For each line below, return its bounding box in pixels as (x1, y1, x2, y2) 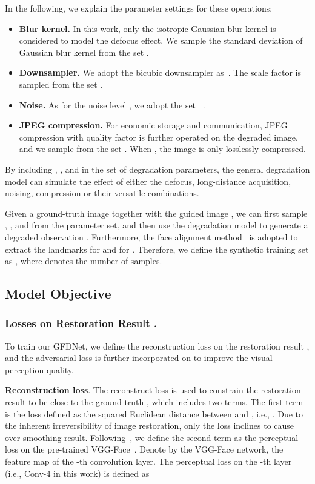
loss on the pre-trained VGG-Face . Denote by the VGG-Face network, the (5, 443, 283, 456)
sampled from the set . (19, 78, 103, 90)
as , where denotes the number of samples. (5, 254, 162, 267)
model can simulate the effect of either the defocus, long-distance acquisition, (5, 174, 291, 187)
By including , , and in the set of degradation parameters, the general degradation (5, 162, 310, 175)
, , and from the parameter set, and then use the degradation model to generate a (5, 219, 308, 231)
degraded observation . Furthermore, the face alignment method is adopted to (5, 230, 298, 243)
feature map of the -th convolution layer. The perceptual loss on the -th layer (5, 455, 292, 468)
